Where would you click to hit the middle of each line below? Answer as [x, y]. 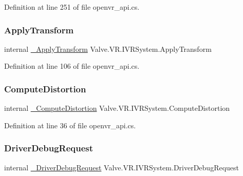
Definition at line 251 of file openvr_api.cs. [72, 7]
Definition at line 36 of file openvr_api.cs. [70, 125]
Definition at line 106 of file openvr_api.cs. [72, 66]
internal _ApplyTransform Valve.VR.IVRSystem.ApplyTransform [108, 48]
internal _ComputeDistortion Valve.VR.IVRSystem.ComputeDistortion [117, 108]
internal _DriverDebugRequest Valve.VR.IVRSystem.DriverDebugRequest [122, 167]
